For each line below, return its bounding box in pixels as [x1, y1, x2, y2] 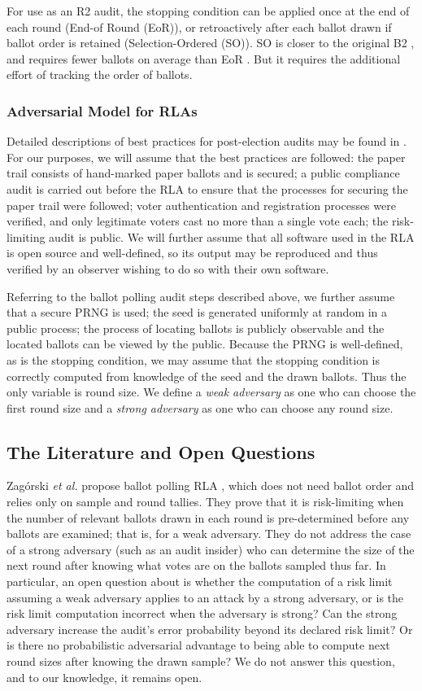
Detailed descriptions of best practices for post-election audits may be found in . [7, 133, 407, 150]
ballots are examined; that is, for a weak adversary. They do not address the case [7, 525, 411, 542]
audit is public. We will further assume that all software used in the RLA [49, 228, 415, 245]
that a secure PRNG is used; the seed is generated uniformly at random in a [7, 304, 388, 321]
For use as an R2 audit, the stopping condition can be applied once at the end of [7, 2, 410, 19]
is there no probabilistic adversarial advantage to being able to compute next [7, 636, 390, 654]
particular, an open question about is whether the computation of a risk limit [7, 573, 393, 590]
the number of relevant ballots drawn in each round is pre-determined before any [7, 509, 410, 526]
